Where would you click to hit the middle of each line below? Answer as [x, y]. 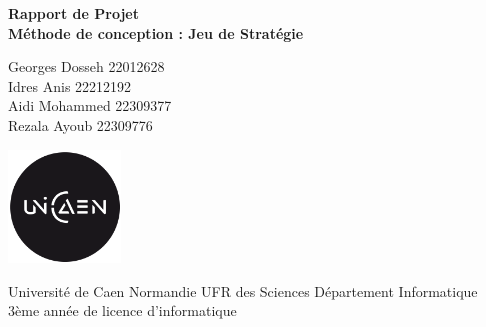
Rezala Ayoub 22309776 [80, 124]
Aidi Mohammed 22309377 [90, 105]
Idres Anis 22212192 [70, 85]
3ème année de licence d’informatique [122, 310]
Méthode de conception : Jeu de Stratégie [156, 32]
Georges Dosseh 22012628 [86, 66]
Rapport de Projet [73, 13]
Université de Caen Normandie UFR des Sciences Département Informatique [243, 290]
